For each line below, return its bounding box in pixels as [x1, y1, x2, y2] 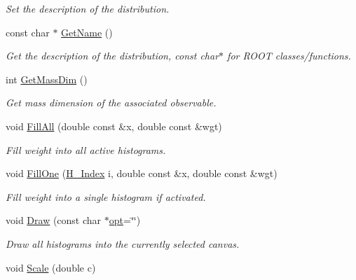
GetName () [61, 24, 113, 39]
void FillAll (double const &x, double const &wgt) [6, 118, 222, 133]
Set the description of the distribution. [6, 1, 170, 15]
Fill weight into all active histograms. [6, 142, 166, 157]
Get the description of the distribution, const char [6, 48, 219, 63]
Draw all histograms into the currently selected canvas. [6, 236, 240, 251]
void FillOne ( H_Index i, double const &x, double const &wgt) [6, 166, 278, 181]
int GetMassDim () [6, 71, 88, 86]
